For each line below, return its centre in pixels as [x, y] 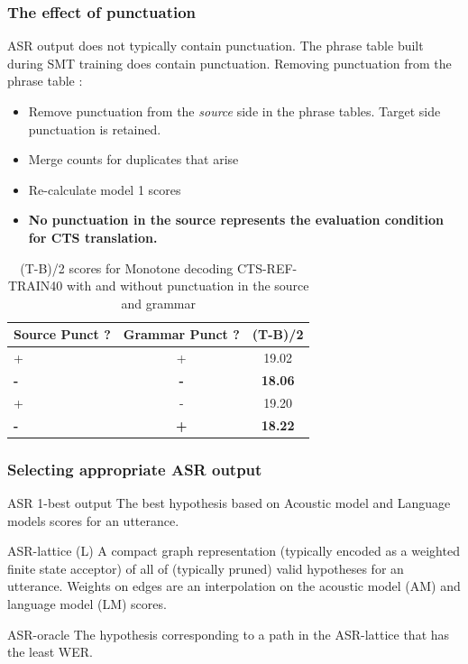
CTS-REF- [267, 267]
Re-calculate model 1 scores [105, 189]
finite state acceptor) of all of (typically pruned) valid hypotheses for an [206, 568]
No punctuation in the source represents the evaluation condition [236, 220]
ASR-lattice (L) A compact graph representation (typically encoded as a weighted [234, 551]
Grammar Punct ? [181, 334]
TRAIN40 [35, 286]
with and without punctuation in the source [188, 286]
